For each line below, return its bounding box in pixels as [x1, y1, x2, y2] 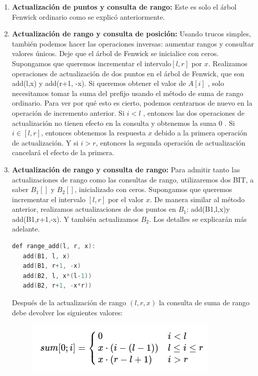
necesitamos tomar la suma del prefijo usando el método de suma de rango [12, 87, 243, 98]
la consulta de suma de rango [159, 297, 250, 308]
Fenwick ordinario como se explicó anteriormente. [12, 11, 165, 22]
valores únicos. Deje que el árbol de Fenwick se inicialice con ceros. [12, 48, 219, 59]
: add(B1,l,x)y [186, 204, 230, 214]
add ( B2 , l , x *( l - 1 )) [23, 272, 92, 279]
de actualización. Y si [12, 137, 78, 148]
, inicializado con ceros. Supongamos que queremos [74, 184, 232, 195]
